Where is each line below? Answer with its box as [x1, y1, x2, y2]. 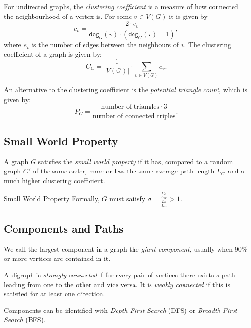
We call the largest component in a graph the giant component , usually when [4, 243, 233, 254]
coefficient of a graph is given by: [4, 49, 102, 59]
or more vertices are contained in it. [4, 253, 111, 263]
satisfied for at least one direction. [4, 289, 105, 299]
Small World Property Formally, [4, 193, 100, 204]
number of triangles [101, 104, 160, 111]
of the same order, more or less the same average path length [33, 166, 215, 176]
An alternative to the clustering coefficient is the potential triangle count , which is [4, 85, 248, 95]
